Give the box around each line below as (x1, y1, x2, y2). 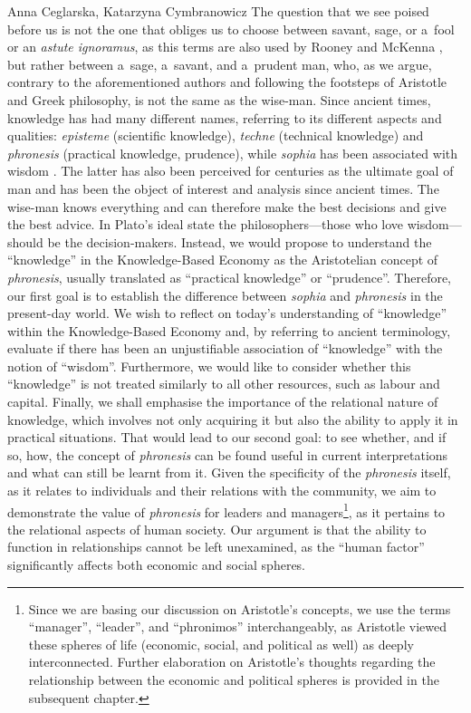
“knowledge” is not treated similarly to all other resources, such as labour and (7, 374, 440, 393)
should (7, 232, 43, 251)
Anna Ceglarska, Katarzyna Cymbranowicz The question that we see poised (7, 2, 429, 20)
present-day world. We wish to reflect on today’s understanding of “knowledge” (7, 304, 447, 323)
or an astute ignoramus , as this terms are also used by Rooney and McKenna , (7, 37, 443, 56)
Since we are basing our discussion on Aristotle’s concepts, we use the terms (28, 599, 451, 618)
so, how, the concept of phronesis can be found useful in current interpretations (7, 445, 448, 464)
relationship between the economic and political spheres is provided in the (28, 670, 439, 689)
